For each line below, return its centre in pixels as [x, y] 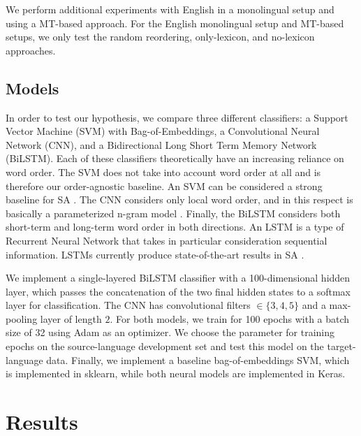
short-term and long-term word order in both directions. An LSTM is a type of [175, 227]
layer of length [71, 318]
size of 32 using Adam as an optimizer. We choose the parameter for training [170, 332]
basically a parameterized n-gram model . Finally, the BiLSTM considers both [173, 213]
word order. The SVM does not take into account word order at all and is [163, 172]
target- [341, 346]
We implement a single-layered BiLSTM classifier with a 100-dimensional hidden [178, 278]
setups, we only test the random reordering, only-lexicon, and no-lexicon [160, 37]
